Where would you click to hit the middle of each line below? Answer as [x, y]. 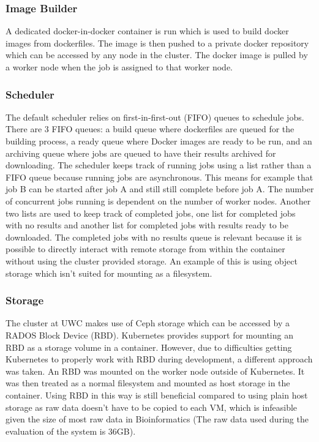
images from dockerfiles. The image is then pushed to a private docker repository [157, 43]
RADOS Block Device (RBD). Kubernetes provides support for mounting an [149, 335]
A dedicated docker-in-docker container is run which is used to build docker [147, 31]
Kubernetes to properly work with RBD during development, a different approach [159, 359]
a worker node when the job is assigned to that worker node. [119, 67]
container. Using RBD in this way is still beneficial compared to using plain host [157, 395]
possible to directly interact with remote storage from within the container [145, 249]
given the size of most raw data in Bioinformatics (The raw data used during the [157, 419]
